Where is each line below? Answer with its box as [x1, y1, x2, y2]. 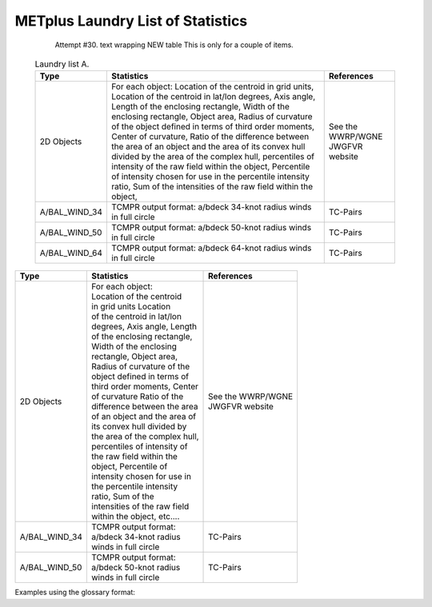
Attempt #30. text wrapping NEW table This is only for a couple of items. [54, 40, 294, 50]
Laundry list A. [34, 58, 90, 70]
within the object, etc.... [91, 511, 180, 522]
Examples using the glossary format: [14, 588, 136, 597]
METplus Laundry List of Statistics [14, 12, 248, 30]
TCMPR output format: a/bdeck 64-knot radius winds [111, 242, 312, 254]
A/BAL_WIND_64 [39, 248, 103, 259]
